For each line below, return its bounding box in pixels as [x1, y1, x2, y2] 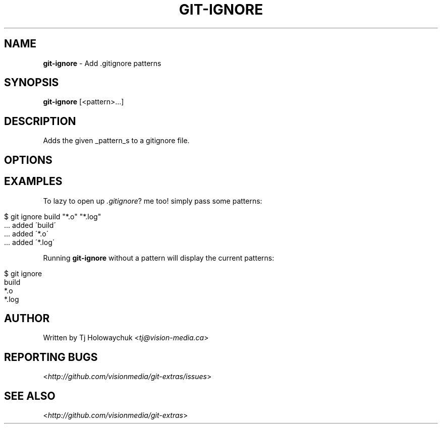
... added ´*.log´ [4, 237, 55, 247]
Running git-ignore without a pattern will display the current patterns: [43, 253, 274, 262]
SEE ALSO [4, 389, 56, 402]
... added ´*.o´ [4, 229, 49, 238]
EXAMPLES [4, 175, 63, 188]
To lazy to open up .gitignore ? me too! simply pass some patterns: [43, 196, 262, 205]
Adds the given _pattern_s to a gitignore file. [43, 136, 190, 145]
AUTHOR [4, 312, 50, 325]
